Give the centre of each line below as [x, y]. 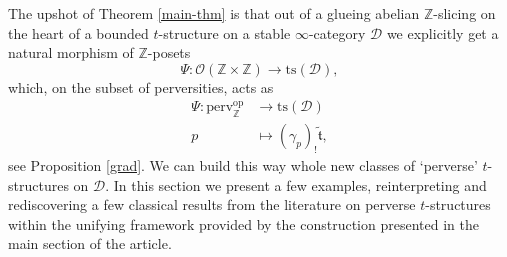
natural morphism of [71, 52]
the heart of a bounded [78, 32]
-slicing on [464, 13]
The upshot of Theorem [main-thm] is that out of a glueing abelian [214, 13]
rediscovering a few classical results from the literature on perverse [212, 204]
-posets [169, 52]
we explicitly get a [442, 32]
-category [337, 32]
